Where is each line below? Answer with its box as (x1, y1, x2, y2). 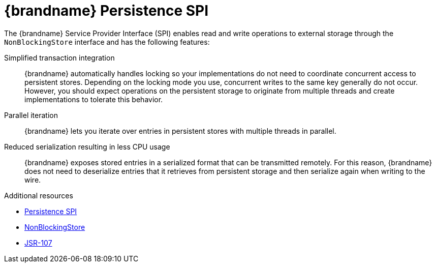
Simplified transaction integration (4, 53, 115, 62)
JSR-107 (24, 238, 52, 247)
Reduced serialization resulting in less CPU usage (4, 142, 170, 151)
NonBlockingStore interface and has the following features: (4, 37, 210, 46)
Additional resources (4, 191, 73, 200)
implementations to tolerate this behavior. (24, 95, 163, 104)
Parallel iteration (4, 110, 58, 120)
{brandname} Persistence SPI (4, 2, 209, 19)
